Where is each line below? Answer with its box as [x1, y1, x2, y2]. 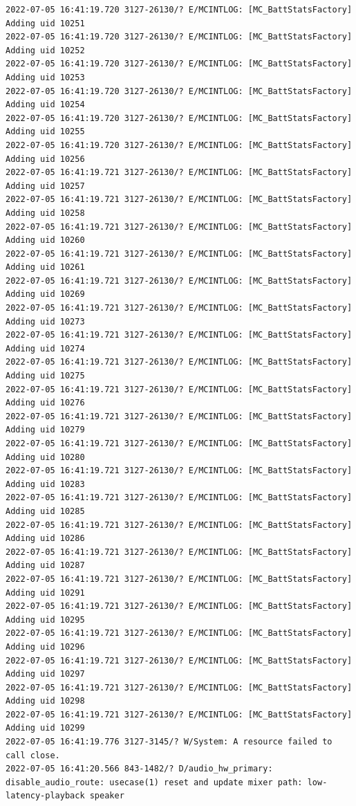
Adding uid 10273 [6, 316, 85, 327]
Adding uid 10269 [6, 289, 85, 300]
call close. [6, 750, 60, 760]
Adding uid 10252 [6, 45, 85, 55]
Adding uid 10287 [6, 560, 85, 571]
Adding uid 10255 [6, 127, 85, 137]
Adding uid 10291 [6, 587, 85, 598]
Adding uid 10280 [6, 452, 85, 462]
